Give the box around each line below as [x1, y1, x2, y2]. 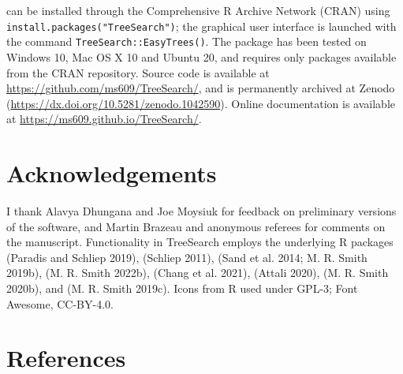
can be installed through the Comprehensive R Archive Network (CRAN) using [6, 2, 390, 18]
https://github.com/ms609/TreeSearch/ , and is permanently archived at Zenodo [6, 80, 395, 96]
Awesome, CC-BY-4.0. [6, 295, 114, 312]
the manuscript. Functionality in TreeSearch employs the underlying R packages [6, 234, 394, 250]
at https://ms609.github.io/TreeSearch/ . [6, 110, 202, 127]
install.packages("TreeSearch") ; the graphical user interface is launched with [6, 17, 397, 34]
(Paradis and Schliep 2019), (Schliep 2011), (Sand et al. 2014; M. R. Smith [6, 249, 368, 265]
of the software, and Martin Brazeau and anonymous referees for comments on [6, 218, 386, 234]
